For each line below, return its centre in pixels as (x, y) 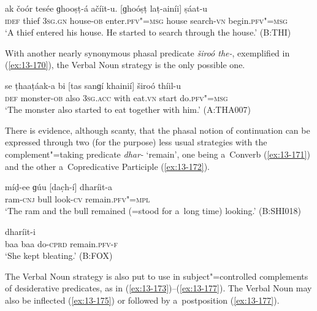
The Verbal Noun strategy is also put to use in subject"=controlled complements (157, 276)
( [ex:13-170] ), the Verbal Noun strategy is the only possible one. (125, 65)
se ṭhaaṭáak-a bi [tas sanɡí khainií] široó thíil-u (93, 85)
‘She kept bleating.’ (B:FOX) (59, 255)
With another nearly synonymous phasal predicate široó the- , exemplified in (147, 52)
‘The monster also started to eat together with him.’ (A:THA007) (128, 109)
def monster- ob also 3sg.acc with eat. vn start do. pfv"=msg (116, 97)
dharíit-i (20, 231)
